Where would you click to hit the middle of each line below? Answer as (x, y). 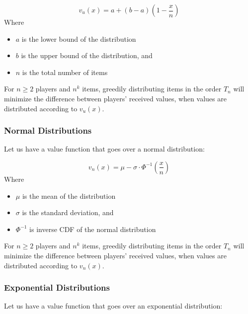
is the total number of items (65, 72)
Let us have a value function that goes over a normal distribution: (104, 149)
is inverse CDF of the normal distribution (93, 229)
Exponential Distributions (57, 287)
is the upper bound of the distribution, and (87, 55)
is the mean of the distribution (69, 196)
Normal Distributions (48, 130)
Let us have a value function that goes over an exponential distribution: (113, 306)
